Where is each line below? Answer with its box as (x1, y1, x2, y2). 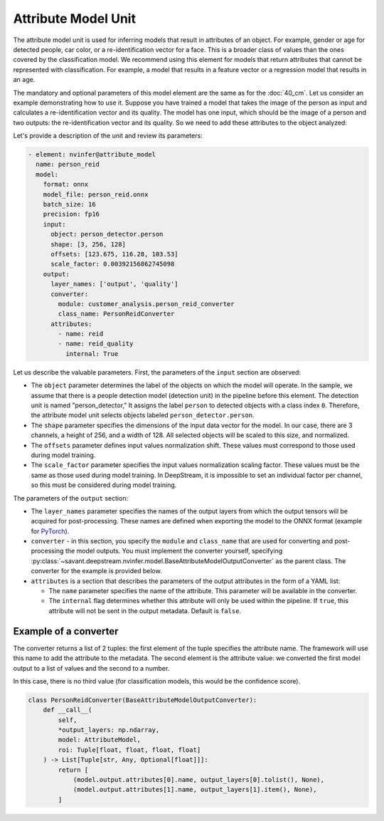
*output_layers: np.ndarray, (58, 726, 160, 734)
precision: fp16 (43, 210, 100, 219)
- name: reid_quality (58, 340, 134, 348)
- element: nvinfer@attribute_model (28, 150, 156, 159)
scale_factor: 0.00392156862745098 (50, 260, 175, 268)
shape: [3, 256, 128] (50, 240, 126, 249)
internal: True (65, 350, 119, 357)
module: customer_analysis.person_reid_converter (58, 300, 235, 308)
